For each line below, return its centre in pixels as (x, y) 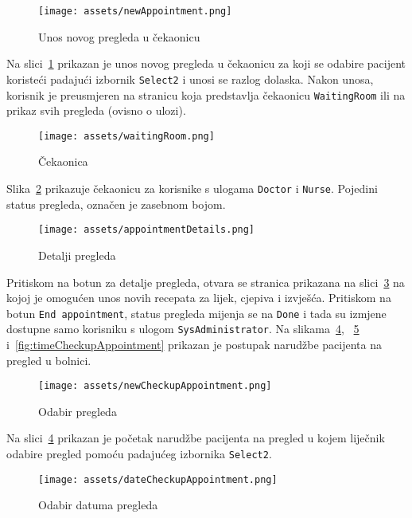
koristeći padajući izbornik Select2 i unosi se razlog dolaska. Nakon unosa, (190, 78)
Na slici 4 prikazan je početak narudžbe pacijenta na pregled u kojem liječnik (196, 438)
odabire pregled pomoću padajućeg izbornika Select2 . (139, 454)
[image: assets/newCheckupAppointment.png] (155, 386)
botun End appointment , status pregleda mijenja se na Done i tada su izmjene (196, 313)
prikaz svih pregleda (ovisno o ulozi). (96, 110)
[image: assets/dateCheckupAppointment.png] (158, 479)
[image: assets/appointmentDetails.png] (147, 230)
